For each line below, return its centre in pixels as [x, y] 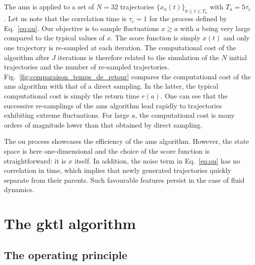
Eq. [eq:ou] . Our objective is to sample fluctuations [81, 28]
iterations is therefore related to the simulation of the [139, 57]
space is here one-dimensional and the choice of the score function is [107, 150]
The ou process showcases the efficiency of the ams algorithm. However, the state [127, 141]
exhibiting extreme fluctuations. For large [67, 115]
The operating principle [66, 254]
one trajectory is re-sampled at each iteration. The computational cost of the [120, 47]
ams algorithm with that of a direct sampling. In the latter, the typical [111, 86]
